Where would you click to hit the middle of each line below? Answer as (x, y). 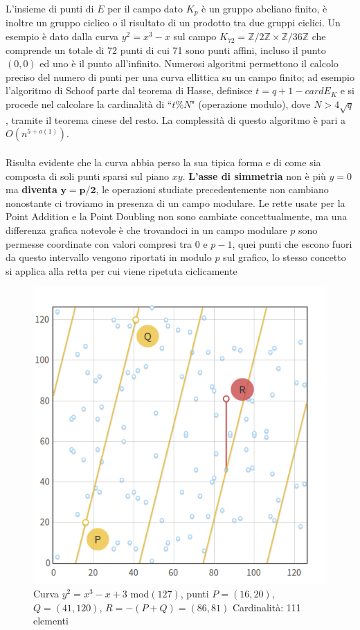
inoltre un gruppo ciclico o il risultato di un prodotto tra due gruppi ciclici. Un (173, 22)
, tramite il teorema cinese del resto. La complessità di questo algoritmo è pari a (176, 119)
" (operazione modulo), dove (251, 104)
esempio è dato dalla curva (62, 36)
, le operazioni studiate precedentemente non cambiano (212, 189)
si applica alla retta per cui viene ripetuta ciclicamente (121, 270)
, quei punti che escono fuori (292, 243)
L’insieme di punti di (50, 8)
